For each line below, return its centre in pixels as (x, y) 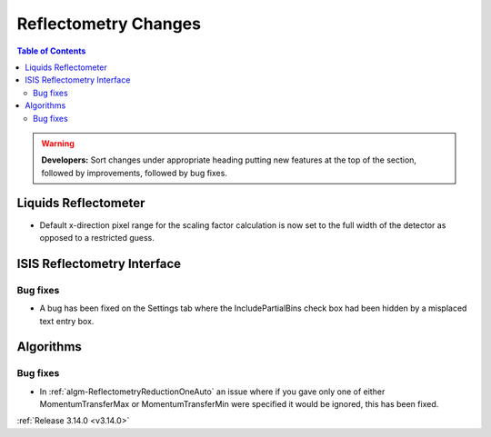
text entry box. (67, 321)
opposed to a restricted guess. (97, 237)
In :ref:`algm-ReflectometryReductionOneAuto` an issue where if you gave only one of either (212, 392)
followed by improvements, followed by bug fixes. (134, 173)
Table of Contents (51, 51)
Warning (58, 143)
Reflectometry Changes (109, 24)
